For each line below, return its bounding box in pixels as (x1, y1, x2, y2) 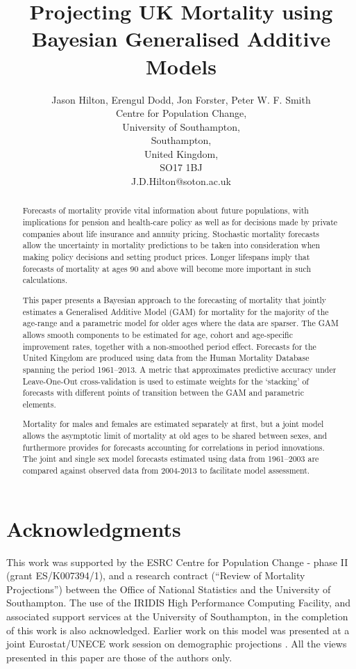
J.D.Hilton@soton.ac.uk (130, 174, 231, 188)
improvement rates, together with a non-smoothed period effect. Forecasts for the (22, 340, 316, 352)
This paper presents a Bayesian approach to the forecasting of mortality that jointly (22, 293, 327, 305)
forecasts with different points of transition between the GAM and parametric (22, 387, 304, 398)
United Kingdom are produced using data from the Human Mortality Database (22, 352, 310, 364)
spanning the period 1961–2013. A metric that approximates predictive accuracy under (22, 363, 337, 375)
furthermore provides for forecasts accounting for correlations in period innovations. (22, 441, 325, 453)
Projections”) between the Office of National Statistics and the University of (6, 581, 331, 596)
